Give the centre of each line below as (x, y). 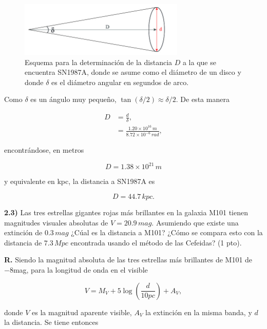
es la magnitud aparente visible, (82, 312)
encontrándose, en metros (44, 150)
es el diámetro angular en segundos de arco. (120, 82)
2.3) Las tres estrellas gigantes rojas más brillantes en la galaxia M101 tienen (126, 212)
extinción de (23, 232)
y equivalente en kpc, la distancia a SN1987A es (80, 181)
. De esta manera (203, 99)
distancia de (23, 242)
